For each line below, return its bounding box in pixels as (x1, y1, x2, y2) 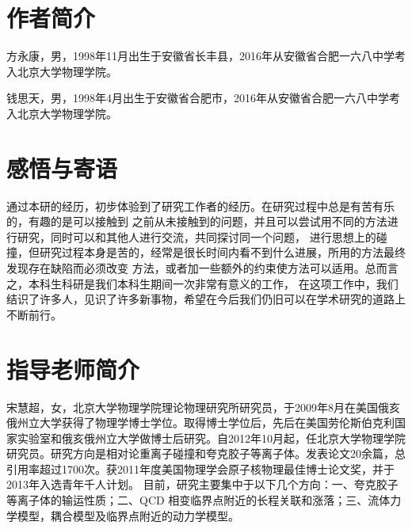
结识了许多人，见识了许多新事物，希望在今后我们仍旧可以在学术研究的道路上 (6, 291, 406, 307)
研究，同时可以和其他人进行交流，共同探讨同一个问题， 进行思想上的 (17, 228, 376, 245)
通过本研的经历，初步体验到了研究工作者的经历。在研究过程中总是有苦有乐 (6, 197, 395, 214)
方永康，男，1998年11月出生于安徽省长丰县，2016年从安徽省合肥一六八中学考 (6, 48, 406, 64)
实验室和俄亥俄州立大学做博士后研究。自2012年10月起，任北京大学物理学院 (17, 429, 406, 446)
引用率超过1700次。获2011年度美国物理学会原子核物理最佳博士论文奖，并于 (6, 460, 395, 477)
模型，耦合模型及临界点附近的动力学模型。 (17, 507, 239, 523)
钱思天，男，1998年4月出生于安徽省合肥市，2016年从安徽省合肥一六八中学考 (6, 89, 400, 106)
